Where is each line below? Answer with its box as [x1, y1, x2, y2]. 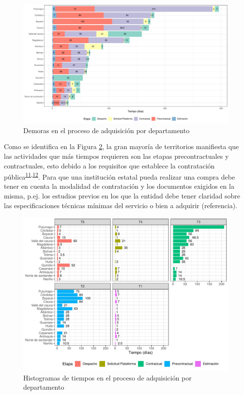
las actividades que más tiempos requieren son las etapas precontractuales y [4, 151, 229, 161]
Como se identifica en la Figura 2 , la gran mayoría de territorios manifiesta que [4, 141, 239, 152]
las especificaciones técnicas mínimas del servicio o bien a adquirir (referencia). [4, 200, 238, 210]
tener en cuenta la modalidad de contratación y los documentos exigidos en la [4, 181, 234, 191]
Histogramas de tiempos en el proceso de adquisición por [23, 372, 192, 382]
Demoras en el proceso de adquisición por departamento [23, 125, 190, 135]
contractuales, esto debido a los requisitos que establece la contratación [4, 160, 215, 170]
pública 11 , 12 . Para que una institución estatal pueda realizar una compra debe [4, 170, 235, 182]
